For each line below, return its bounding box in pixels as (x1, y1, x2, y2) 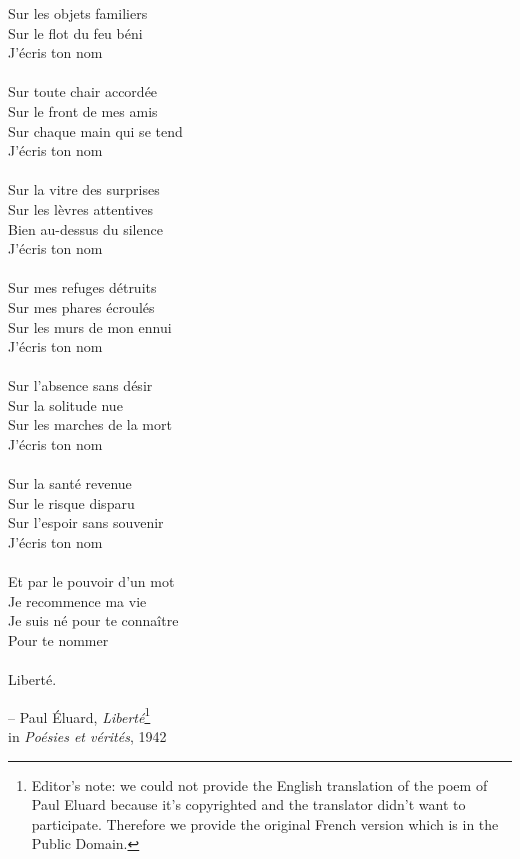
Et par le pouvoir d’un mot (8, 571, 175, 592)
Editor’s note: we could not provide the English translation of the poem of (31, 774, 488, 795)
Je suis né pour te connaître (8, 610, 179, 631)
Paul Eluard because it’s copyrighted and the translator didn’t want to (31, 794, 466, 815)
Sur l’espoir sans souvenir (8, 512, 164, 533)
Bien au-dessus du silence (8, 218, 163, 239)
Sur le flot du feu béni (8, 22, 143, 43)
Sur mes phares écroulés (8, 296, 155, 317)
